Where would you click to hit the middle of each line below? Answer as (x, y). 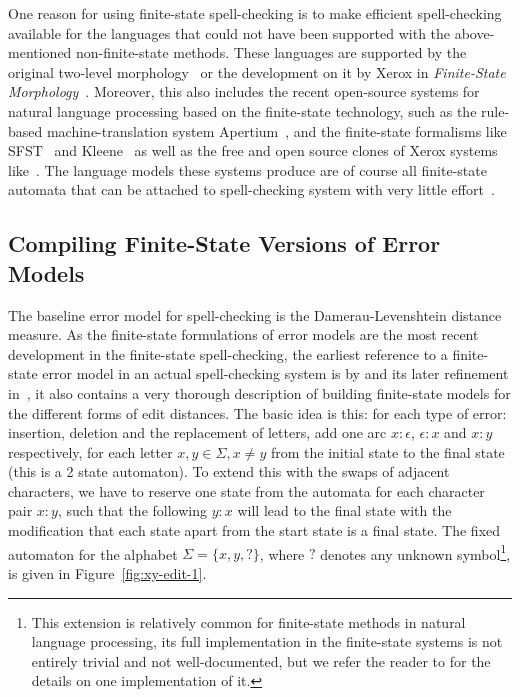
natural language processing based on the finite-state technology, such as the (242, 110)
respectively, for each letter (90, 451)
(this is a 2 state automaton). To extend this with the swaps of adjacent (229, 471)
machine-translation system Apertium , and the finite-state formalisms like (276, 130)
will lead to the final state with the (344, 510)
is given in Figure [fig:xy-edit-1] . (107, 572)
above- (474, 32)
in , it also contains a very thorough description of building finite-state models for (259, 392)
